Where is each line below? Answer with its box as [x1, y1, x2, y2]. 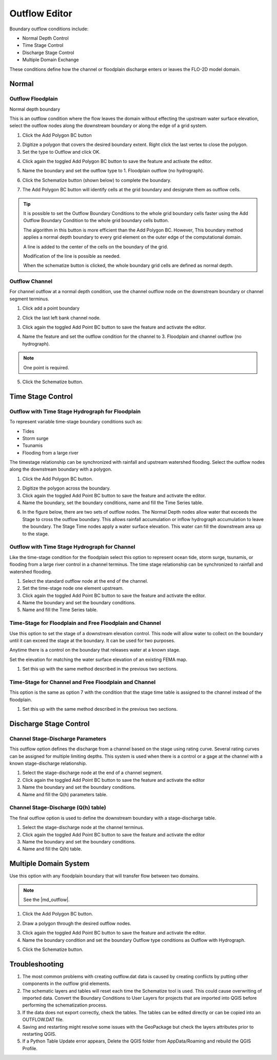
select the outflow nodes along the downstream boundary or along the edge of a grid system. [9, 122, 207, 129]
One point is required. [23, 364, 69, 370]
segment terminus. [9, 296, 50, 302]
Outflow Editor [9, 8, 73, 19]
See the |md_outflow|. [23, 896, 70, 903]
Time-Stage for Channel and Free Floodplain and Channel [9, 678, 156, 686]
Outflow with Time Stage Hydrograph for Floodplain [9, 408, 141, 415]
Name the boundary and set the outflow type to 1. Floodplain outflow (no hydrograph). [22, 168, 205, 174]
